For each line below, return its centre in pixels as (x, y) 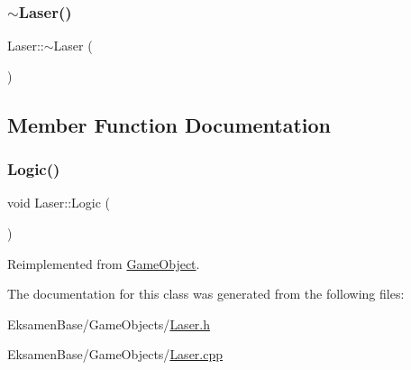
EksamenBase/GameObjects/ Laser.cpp (115, 354)
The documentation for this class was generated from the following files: (206, 294)
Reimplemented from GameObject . (104, 263)
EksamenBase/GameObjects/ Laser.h (109, 324)
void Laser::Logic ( (59, 203)
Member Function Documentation (169, 124)
